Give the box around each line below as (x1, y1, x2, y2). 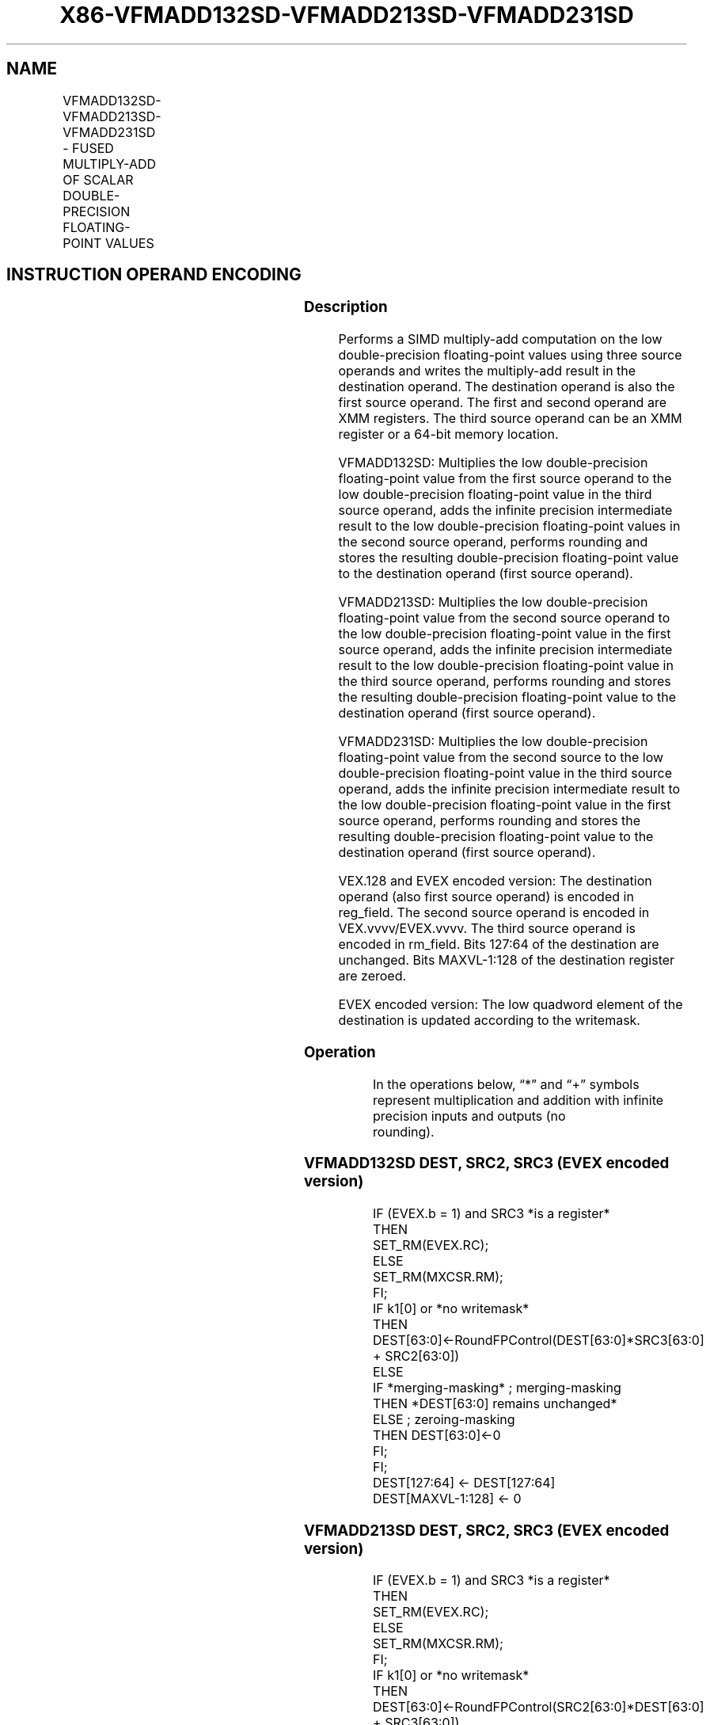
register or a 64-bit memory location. (338, 426, 559, 443)
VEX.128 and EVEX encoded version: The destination (338, 873, 652, 889)
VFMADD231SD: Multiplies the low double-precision (338, 733, 648, 750)
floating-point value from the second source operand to (338, 610, 670, 626)
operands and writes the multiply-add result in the (338, 363, 636, 379)
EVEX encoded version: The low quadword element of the (338, 996, 683, 1013)
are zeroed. (338, 968, 407, 984)
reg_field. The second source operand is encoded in (338, 904, 650, 921)
